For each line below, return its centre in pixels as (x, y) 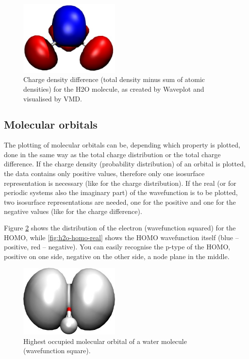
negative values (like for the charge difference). (73, 211)
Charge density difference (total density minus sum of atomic (114, 79)
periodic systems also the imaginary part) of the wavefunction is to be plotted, (121, 192)
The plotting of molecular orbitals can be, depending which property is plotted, (122, 145)
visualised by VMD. (53, 98)
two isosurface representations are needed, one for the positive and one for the (120, 202)
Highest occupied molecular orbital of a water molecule (105, 341)
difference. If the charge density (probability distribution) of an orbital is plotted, (125, 164)
